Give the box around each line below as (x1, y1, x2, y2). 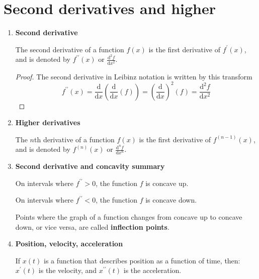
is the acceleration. (123, 265, 182, 275)
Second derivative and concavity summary (15, 161, 165, 171)
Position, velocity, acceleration (15, 238, 123, 249)
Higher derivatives (15, 117, 80, 128)
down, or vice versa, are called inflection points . (15, 221, 169, 232)
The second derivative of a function (15, 44, 124, 54)
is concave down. (145, 195, 197, 205)
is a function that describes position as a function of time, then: (44, 255, 240, 265)
